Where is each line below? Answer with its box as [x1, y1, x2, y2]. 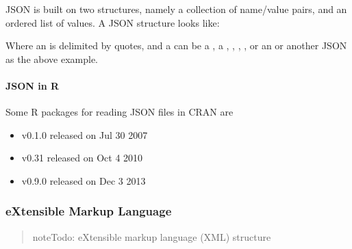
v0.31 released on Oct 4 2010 [21, 150, 143, 165]
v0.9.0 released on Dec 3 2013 [21, 173, 146, 187]
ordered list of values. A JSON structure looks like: [5, 15, 220, 29]
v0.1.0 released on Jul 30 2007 [21, 127, 148, 142]
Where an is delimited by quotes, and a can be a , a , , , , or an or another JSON [5, 38, 347, 53]
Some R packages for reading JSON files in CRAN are [5, 105, 234, 119]
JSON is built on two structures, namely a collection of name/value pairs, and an [5, 2, 347, 16]
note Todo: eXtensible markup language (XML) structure [32, 229, 271, 244]
